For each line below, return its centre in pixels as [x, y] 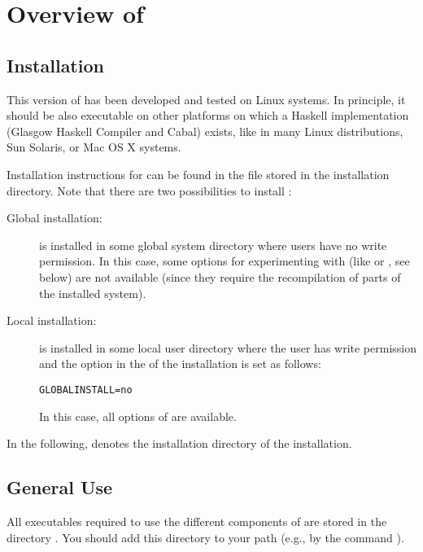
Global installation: [55, 218]
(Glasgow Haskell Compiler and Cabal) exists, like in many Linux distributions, [205, 131]
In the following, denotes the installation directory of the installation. [179, 443]
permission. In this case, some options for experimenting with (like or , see [225, 261]
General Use [60, 487]
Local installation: [52, 320]
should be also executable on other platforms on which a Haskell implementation [208, 115]
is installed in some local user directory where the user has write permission [228, 347]
